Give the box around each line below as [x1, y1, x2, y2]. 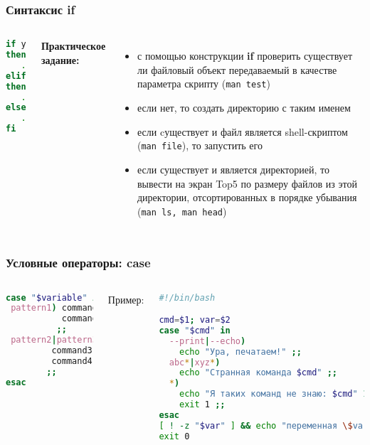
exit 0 [159, 431, 190, 441]
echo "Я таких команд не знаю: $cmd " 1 [179, 389, 368, 400]
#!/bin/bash [159, 292, 216, 303]
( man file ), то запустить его [137, 138, 263, 153]
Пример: [107, 291, 144, 306]
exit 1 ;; [179, 400, 226, 410]
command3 [51, 345, 92, 355]
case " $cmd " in [159, 325, 231, 336]
